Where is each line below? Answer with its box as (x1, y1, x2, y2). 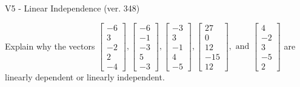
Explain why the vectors (5, 39, 95, 52)
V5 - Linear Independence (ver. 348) (5, 2, 140, 14)
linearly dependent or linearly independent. (5, 70, 165, 83)
